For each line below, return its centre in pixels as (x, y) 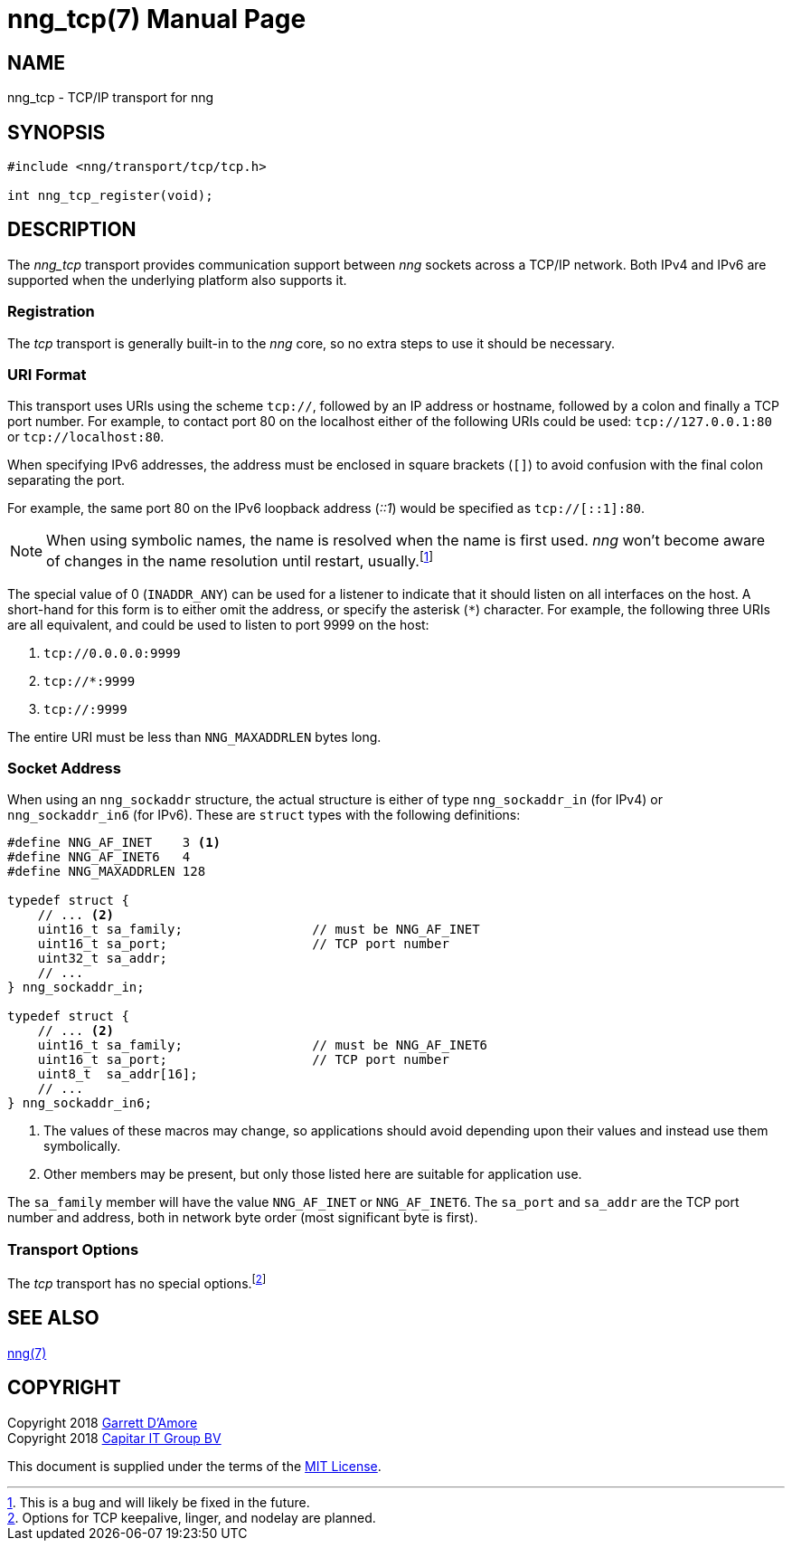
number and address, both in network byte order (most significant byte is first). (243, 1218)
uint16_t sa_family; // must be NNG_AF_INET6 (263, 1045)
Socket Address (64, 769)
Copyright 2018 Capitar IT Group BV (114, 1438)
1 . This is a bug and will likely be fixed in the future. (159, 1502)
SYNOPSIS (57, 132)
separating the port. (66, 480)
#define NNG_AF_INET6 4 (99, 857)
